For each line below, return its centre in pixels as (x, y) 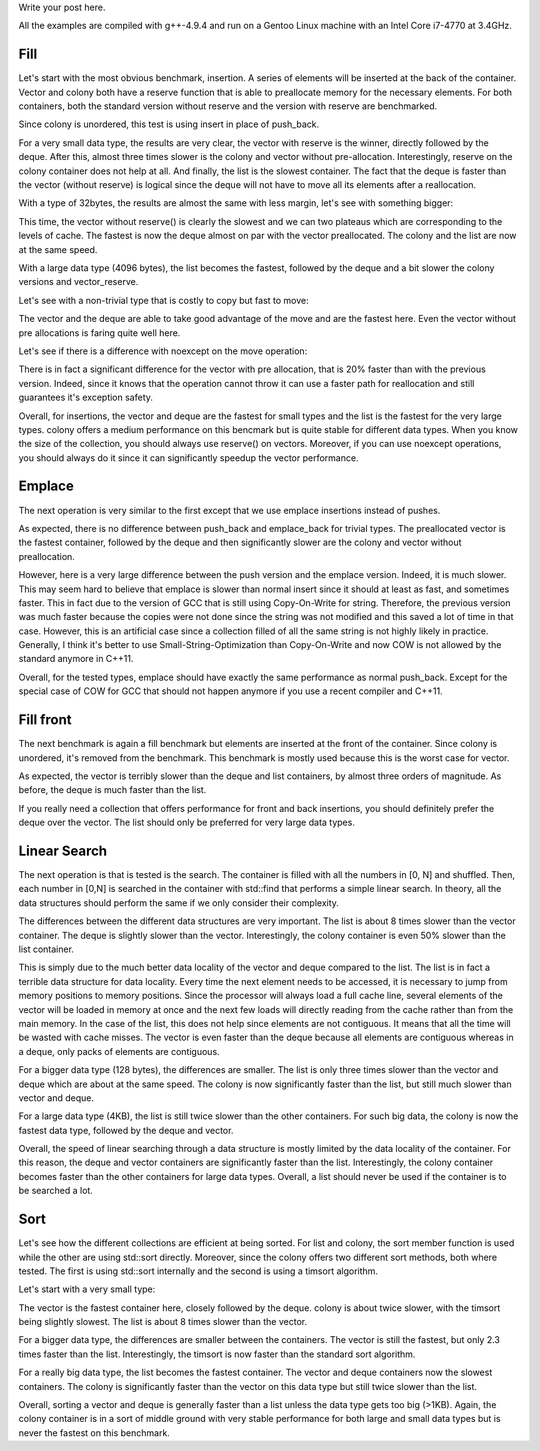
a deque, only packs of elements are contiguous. (119, 1051)
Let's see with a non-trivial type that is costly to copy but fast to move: (163, 300)
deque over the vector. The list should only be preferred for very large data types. (186, 822)
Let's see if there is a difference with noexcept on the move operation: (163, 351)
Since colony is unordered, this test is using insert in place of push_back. (169, 124)
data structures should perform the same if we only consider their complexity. (179, 902)
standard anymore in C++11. (76, 659)
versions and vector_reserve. (78, 282)
